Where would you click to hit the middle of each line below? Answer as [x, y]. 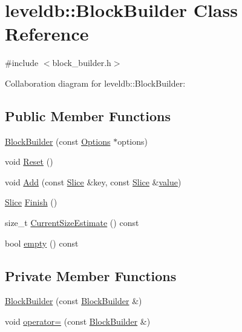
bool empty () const [42, 243]
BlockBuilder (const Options [58, 141]
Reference [47, 34]
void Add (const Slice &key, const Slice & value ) [93, 181]
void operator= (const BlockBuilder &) [78, 321]
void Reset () [29, 161]
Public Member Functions [88, 115]
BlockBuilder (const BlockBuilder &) [74, 301]
